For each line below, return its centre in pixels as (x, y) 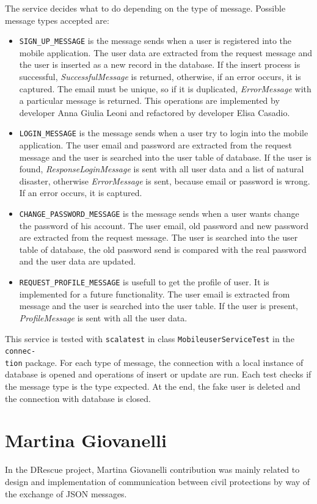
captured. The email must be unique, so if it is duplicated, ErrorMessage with (165, 88)
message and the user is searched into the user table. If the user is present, (158, 306)
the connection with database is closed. (78, 398)
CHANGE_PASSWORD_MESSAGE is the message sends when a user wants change (159, 214)
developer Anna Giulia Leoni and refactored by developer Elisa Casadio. (155, 112)
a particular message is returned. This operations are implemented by (149, 100)
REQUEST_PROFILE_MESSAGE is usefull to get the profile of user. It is (144, 282)
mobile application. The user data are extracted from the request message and (166, 52)
